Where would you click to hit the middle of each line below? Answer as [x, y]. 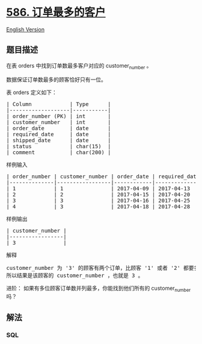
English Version [26, 29]
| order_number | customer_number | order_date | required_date [103, 176]
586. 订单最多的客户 [56, 12]
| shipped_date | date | [59, 140]
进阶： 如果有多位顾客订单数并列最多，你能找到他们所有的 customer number [99, 289]
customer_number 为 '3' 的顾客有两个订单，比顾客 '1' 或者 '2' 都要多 [103, 268]
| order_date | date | [59, 128]
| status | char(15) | [59, 146]
